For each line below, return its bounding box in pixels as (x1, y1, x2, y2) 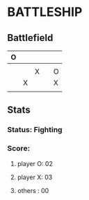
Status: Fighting (7, 125, 63, 135)
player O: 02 (17, 159, 54, 167)
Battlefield (7, 32, 54, 44)
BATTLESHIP (7, 4, 83, 20)
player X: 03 (17, 173, 53, 181)
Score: (7, 144, 30, 153)
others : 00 (17, 186, 49, 194)
